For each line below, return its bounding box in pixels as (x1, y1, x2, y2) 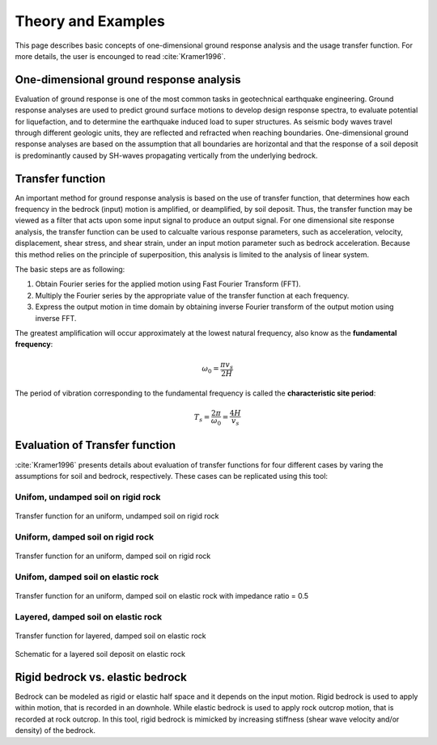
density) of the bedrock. (15, 726, 96, 735)
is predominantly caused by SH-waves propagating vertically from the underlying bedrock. (15, 150, 318, 160)
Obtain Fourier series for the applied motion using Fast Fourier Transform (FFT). (35, 279, 301, 289)
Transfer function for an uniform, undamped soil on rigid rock (15, 510, 219, 521)
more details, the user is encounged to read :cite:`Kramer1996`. (15, 51, 227, 61)
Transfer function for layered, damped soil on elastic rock (15, 631, 206, 641)
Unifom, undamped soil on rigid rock (15, 491, 161, 502)
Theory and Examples (15, 12, 165, 30)
